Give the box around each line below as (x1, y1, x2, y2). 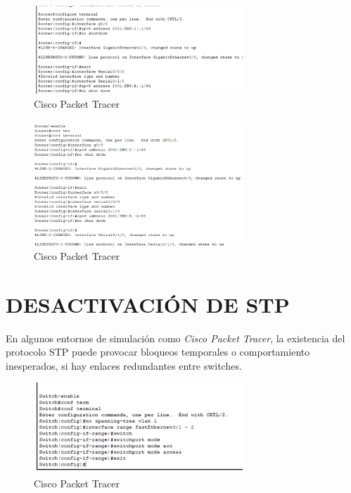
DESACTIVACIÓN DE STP (6, 289, 290, 318)
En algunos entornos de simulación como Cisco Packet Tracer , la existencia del (6, 330, 345, 345)
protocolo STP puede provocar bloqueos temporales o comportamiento (6, 344, 310, 359)
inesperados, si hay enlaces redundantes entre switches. (6, 358, 242, 373)
